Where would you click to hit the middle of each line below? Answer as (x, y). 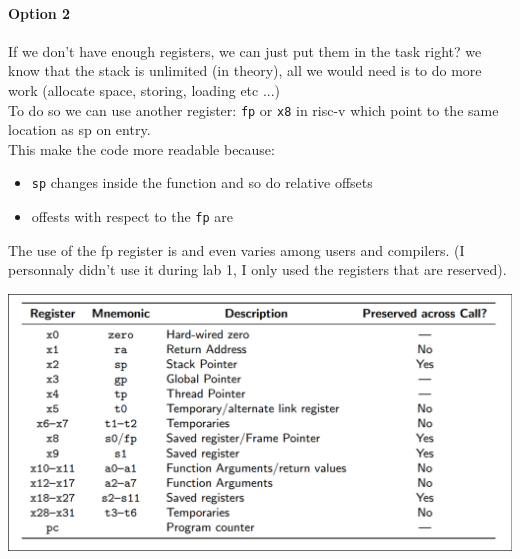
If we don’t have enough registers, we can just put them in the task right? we (245, 50)
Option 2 (39, 12)
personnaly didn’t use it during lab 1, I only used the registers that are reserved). (257, 269)
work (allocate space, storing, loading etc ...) (144, 89)
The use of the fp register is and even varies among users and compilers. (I (236, 249)
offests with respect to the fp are (132, 216)
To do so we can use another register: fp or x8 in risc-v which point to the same (253, 109)
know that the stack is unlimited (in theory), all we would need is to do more (245, 70)
